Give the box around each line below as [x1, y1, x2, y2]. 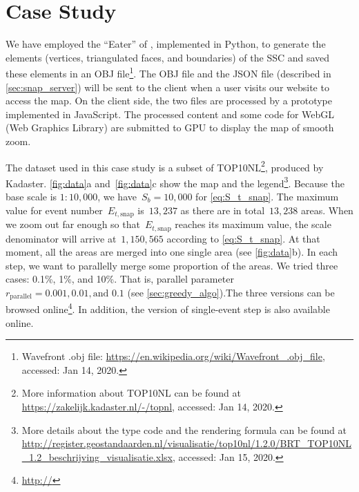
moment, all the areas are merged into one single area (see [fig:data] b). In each [6, 245, 338, 259]
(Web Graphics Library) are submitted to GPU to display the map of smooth [6, 120, 334, 135]
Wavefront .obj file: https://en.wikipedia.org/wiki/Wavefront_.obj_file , [21, 349, 325, 363]
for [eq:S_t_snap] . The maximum [195, 189, 339, 204]
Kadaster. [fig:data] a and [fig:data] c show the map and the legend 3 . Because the [6, 173, 345, 190]
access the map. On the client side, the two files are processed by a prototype [6, 93, 333, 108]
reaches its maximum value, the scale [175, 217, 331, 231]
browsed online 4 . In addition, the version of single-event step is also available [6, 300, 330, 316]
